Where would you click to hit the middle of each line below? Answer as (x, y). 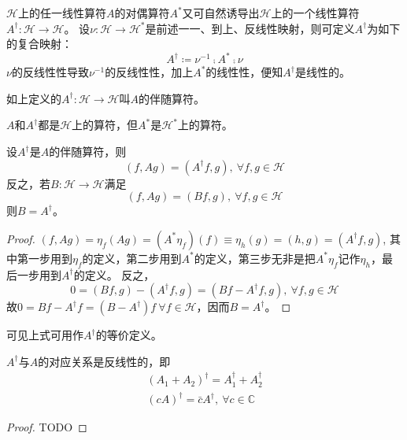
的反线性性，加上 (149, 72)
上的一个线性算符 (315, 13)
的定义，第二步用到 (132, 258)
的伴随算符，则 (88, 152)
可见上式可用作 (45, 335)
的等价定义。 (129, 335)
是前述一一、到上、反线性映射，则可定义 (250, 28)
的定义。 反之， (114, 274)
